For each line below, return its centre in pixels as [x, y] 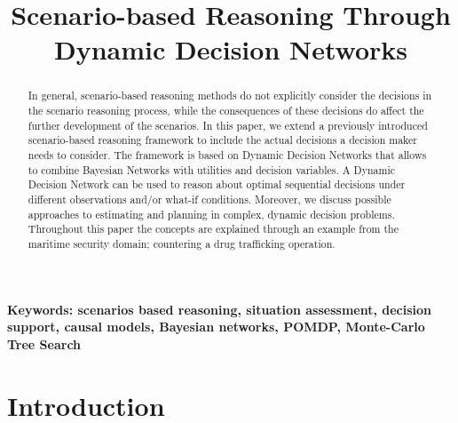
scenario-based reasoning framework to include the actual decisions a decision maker [222, 140]
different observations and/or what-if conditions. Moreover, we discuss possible [209, 199]
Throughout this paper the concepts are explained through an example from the [213, 229]
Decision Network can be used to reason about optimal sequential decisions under [217, 184]
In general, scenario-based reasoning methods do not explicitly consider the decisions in [230, 96]
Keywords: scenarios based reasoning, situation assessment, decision [220, 309]
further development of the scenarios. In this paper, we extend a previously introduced [228, 125]
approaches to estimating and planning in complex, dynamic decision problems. [211, 214]
